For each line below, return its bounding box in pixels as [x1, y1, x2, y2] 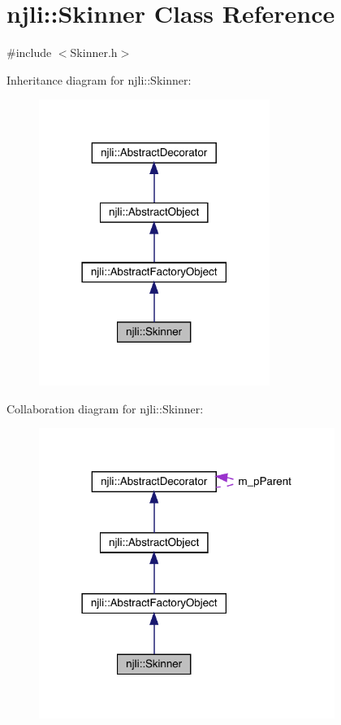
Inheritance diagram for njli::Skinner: [6, 71, 192, 88]
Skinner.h [70, 44, 118, 61]
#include [6, 44, 52, 61]
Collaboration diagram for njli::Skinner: [6, 400, 204, 417]
